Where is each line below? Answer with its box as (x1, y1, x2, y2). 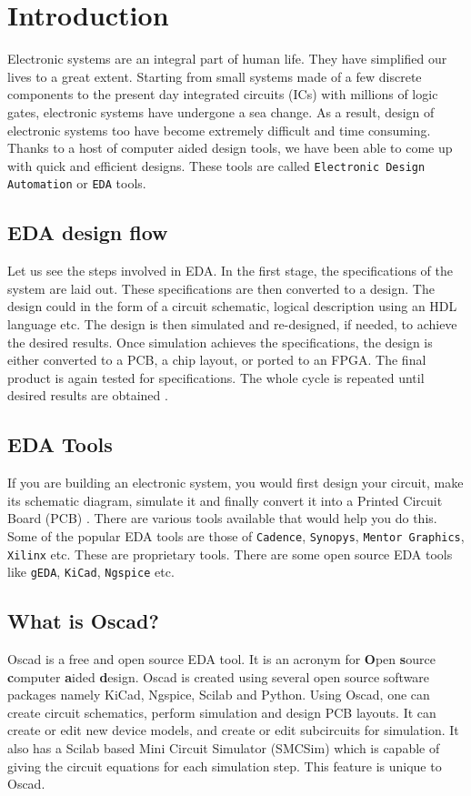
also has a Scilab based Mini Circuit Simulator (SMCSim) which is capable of (7, 739, 440, 758)
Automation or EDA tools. (7, 174, 146, 193)
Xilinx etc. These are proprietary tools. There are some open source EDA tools (7, 544, 453, 563)
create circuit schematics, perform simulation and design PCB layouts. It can (7, 702, 436, 721)
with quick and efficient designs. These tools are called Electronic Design (7, 156, 426, 175)
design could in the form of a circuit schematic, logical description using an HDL (7, 297, 457, 316)
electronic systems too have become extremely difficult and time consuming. (7, 120, 431, 139)
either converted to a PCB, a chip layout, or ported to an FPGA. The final (7, 350, 426, 369)
